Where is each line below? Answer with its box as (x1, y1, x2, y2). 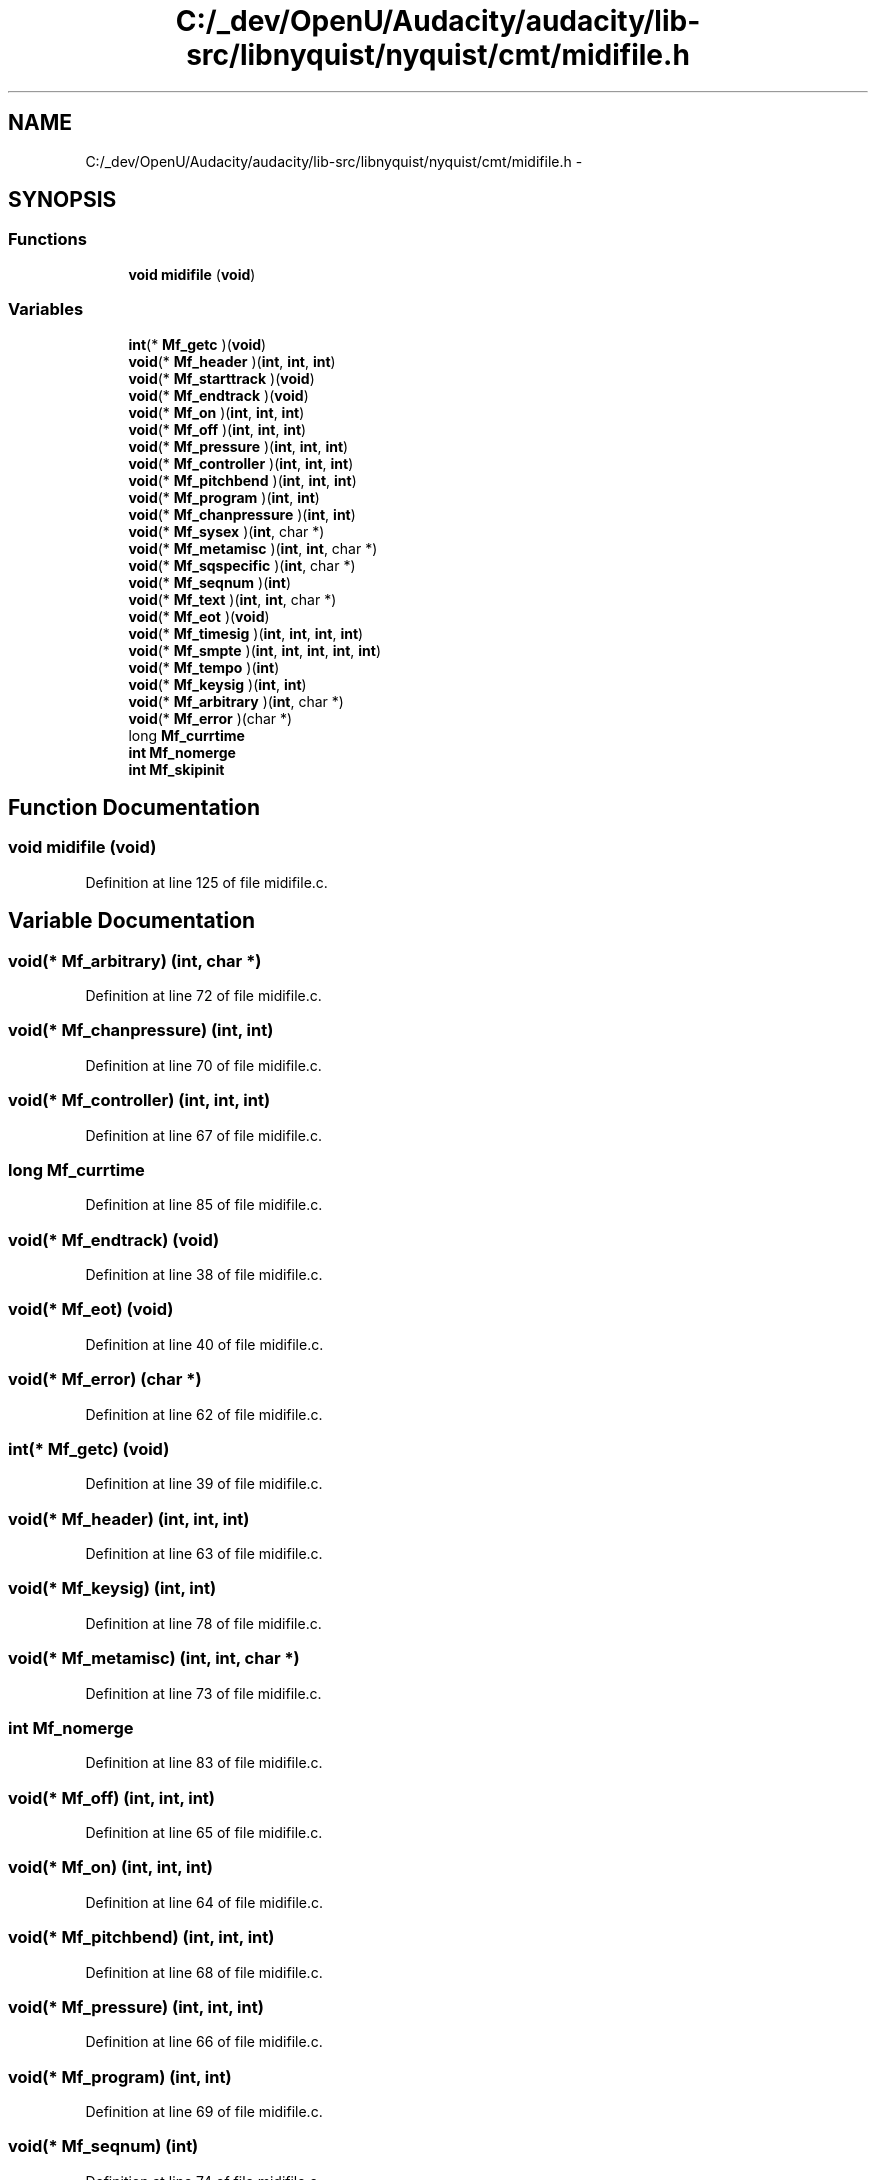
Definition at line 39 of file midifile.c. (85, 1475, 323, 1493)
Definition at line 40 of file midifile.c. (85, 1335, 324, 1353)
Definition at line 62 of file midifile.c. (85, 1405, 323, 1423)
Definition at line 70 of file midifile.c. (85, 1056, 322, 1074)
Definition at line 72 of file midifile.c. (85, 987, 322, 1004)
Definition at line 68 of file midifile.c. (85, 1963, 323, 1981)
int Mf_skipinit (128, 760, 225, 778)
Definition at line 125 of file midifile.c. (85, 873, 328, 891)
